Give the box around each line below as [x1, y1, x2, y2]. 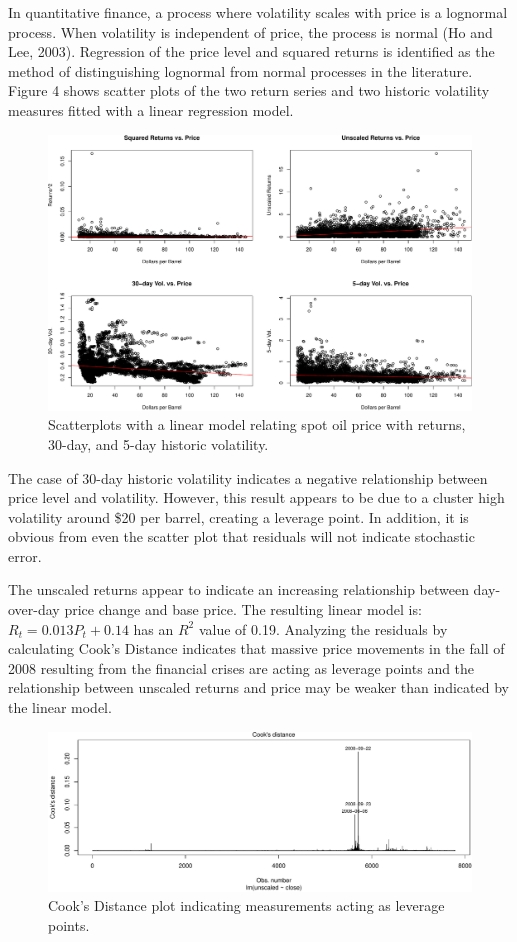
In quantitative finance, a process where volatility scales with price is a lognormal [8, 2, 508, 22]
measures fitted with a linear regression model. [8, 99, 294, 120]
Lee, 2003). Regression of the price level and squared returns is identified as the [8, 41, 495, 62]
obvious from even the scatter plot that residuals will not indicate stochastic [8, 526, 475, 547]
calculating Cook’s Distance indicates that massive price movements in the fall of [8, 638, 505, 659]
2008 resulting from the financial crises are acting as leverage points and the [8, 657, 475, 678]
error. [8, 545, 42, 566]
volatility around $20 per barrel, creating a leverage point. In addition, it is [8, 506, 469, 527]
